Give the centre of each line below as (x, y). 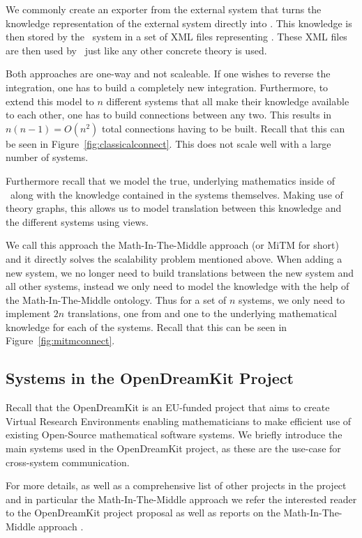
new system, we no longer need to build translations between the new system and (180, 272)
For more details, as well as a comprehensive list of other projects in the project (176, 485)
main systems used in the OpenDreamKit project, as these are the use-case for (173, 448)
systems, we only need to (292, 299)
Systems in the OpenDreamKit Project (150, 378)
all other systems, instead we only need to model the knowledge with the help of (178, 286)
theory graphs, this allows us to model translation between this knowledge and (174, 208)
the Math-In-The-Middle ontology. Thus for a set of (116, 299)
